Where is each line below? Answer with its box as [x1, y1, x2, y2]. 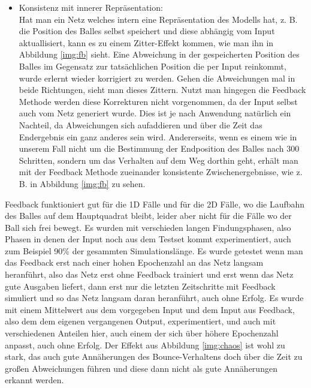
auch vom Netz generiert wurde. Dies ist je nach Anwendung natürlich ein [19, 107, 291, 119]
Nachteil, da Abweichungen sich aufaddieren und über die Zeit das [19, 118, 262, 131]
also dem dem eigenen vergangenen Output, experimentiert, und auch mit [5, 315, 276, 327]
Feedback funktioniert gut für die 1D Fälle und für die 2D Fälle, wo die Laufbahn [5, 197, 305, 210]
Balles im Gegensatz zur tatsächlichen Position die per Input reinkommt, [19, 59, 286, 72]
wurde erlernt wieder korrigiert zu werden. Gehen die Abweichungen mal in [19, 71, 295, 84]
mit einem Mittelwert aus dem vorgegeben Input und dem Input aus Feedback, [5, 303, 295, 315]
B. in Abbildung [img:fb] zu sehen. [19, 177, 146, 190]
